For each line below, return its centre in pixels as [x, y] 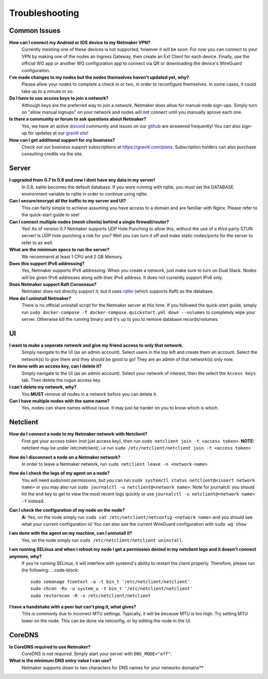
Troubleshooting [44, 13]
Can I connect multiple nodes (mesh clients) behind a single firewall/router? [89, 222]
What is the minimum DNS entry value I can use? [60, 661]
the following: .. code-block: [50, 570]
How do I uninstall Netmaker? [40, 298]
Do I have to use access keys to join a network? [59, 98]
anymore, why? [26, 556]
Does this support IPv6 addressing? [47, 263]
